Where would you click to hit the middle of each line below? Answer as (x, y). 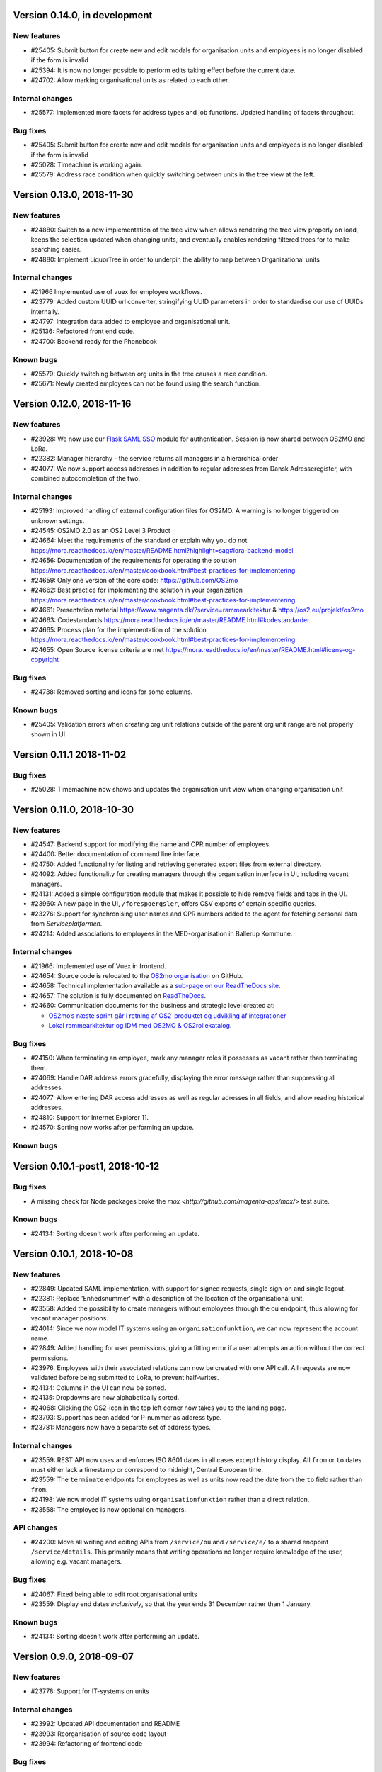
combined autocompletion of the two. (86, 478)
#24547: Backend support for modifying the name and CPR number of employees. (151, 844)
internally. (45, 311)
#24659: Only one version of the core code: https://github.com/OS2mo (134, 580)
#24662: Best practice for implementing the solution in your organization (137, 590)
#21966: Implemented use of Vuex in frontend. (98, 966)
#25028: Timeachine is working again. (87, 164)
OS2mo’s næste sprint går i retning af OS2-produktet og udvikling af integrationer (167, 1015)
